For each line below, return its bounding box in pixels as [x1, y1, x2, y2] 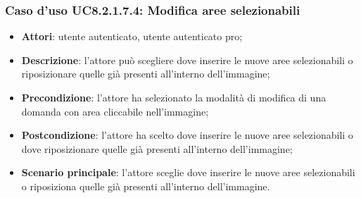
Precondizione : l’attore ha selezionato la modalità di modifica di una [21, 90, 327, 104]
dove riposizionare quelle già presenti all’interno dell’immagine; [21, 141, 293, 156]
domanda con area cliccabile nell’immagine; [21, 104, 209, 118]
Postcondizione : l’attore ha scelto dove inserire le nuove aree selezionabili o [21, 128, 353, 142]
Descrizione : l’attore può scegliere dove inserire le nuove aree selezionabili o [21, 52, 353, 67]
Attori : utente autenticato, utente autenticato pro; [21, 29, 243, 44]
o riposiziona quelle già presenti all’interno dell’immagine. [21, 178, 270, 193]
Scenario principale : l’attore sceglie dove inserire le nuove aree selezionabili [21, 165, 355, 180]
